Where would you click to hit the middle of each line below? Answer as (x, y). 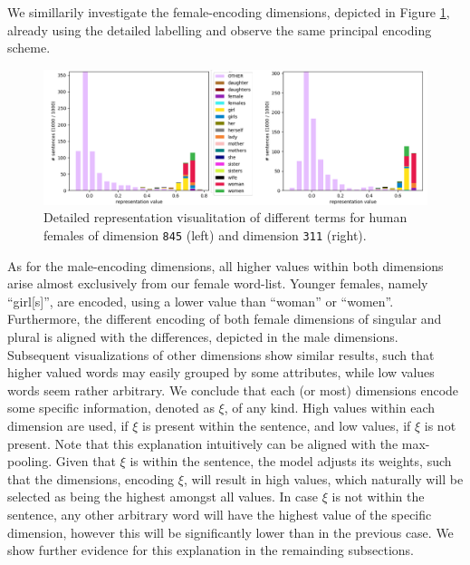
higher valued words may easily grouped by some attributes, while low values (221, 372)
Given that (86, 461)
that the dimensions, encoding (91, 478)
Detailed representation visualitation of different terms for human (225, 217)
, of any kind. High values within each (329, 408)
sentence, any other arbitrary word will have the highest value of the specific (220, 514)
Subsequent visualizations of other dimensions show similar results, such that (221, 354)
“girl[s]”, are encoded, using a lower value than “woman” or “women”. (201, 301)
